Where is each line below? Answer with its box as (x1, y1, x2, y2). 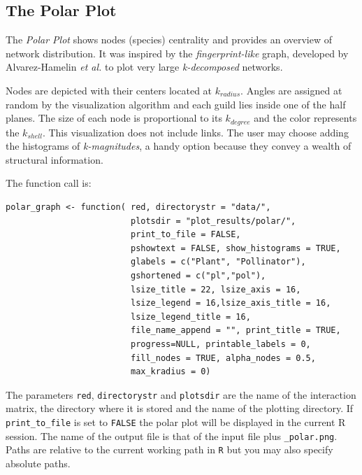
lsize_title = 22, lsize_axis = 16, (130, 284, 301, 295)
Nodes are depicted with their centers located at (6, 83, 212, 97)
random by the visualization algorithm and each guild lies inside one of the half (6, 97, 346, 111)
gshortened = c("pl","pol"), (130, 270, 266, 281)
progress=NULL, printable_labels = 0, (130, 339, 311, 349)
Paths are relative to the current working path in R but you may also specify (6, 442, 333, 457)
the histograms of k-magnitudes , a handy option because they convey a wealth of (6, 139, 352, 153)
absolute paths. (6, 455, 71, 470)
